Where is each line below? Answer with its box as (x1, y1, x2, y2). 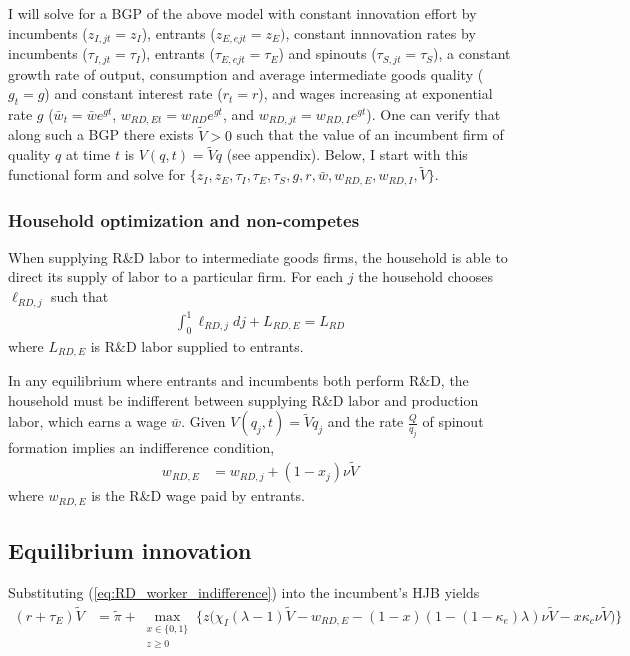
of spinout (422, 411, 484, 432)
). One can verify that (366, 103, 501, 124)
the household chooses (358, 266, 493, 287)
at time (65, 144, 111, 165)
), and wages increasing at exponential (258, 83, 493, 104)
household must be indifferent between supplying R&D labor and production (8, 389, 479, 410)
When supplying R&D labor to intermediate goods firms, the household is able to (8, 246, 508, 267)
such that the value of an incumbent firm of (236, 124, 504, 145)
